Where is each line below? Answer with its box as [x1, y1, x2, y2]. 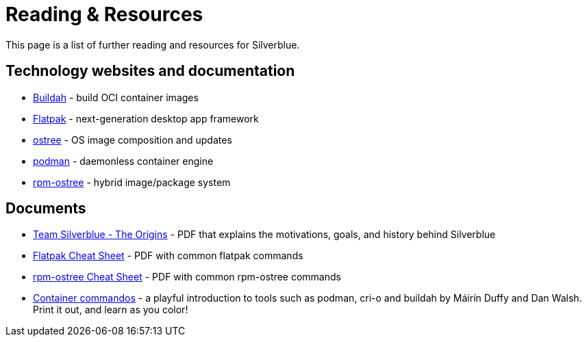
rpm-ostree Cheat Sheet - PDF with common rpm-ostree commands [33, 271, 341, 283]
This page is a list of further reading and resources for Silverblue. [5, 38, 300, 51]
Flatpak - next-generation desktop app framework [33, 112, 259, 124]
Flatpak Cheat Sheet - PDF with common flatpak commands [33, 250, 303, 262]
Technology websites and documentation [5, 62, 295, 80]
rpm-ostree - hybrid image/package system [33, 176, 231, 188]
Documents [5, 200, 86, 218]
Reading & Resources [5, 3, 203, 26]
